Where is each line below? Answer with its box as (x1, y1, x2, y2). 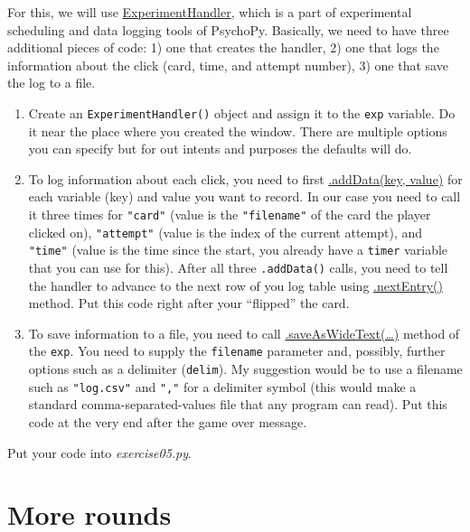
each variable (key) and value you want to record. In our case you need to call (28, 187, 461, 206)
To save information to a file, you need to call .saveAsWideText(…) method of (28, 323, 460, 342)
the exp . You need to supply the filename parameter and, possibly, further (28, 341, 446, 360)
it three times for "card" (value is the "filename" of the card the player (28, 205, 431, 223)
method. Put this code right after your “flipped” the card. (28, 294, 350, 313)
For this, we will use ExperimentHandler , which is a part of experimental (7, 3, 412, 21)
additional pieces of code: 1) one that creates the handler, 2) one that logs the (7, 38, 439, 57)
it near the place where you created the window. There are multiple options (28, 121, 447, 140)
